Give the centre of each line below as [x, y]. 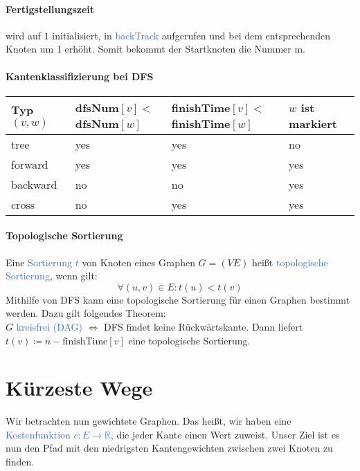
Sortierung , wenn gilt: [52, 276]
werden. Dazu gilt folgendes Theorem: [86, 313]
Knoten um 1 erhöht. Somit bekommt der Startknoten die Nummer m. [155, 49]
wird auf [24, 35]
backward [34, 184]
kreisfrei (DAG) [49, 326]
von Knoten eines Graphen [138, 262]
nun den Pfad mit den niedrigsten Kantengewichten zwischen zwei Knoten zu [169, 448]
